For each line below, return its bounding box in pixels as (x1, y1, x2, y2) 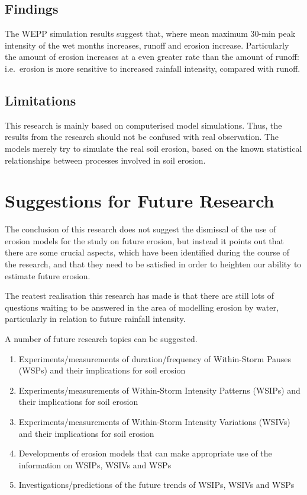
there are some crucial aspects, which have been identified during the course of (5, 246, 290, 258)
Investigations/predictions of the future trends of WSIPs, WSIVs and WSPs (18, 478, 295, 491)
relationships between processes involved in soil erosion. (5, 154, 206, 166)
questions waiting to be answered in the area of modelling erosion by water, (5, 301, 279, 313)
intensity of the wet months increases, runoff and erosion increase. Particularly (5, 39, 289, 51)
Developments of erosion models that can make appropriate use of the (18, 447, 272, 459)
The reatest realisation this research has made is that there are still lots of (5, 289, 274, 302)
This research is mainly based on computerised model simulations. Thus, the (5, 119, 282, 131)
